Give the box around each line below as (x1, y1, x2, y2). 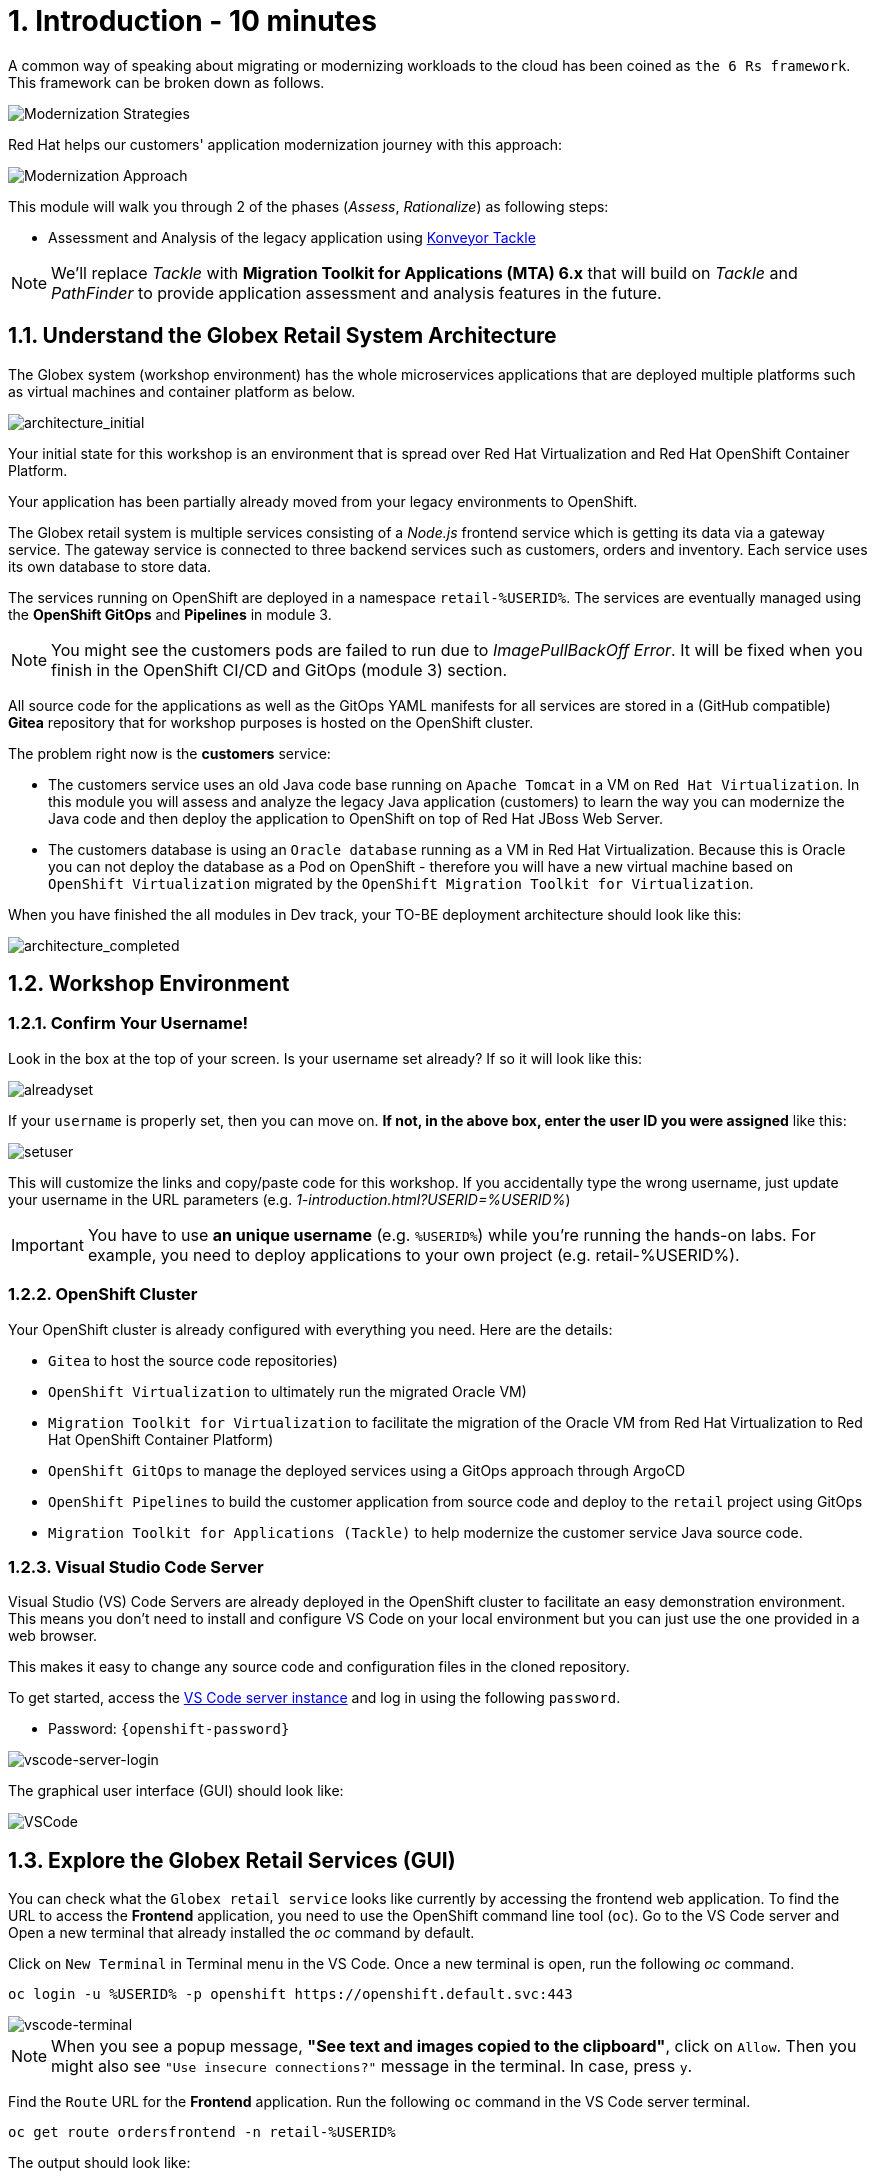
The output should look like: (8, 2154, 191, 2172)
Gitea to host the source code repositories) (48, 1351, 338, 1369)
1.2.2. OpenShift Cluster (8, 1284, 198, 1305)
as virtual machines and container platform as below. (8, 382, 356, 400)
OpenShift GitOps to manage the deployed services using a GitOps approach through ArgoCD (48, 1461, 686, 1479)
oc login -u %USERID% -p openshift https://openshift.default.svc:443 (8, 1986, 573, 2003)
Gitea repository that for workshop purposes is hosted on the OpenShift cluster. (8, 713, 534, 731)
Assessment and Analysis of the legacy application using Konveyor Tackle (48, 228, 536, 246)
